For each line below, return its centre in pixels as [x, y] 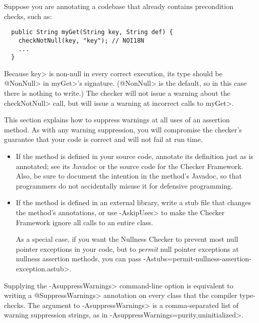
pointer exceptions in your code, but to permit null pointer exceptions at [127, 249]
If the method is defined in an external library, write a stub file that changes [134, 202]
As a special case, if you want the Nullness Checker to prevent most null [127, 239]
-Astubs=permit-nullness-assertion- [197, 259]
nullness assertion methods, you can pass [79, 259]
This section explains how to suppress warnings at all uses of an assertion [117, 120]
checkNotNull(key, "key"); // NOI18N [81, 40]
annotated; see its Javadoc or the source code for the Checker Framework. [129, 166]
